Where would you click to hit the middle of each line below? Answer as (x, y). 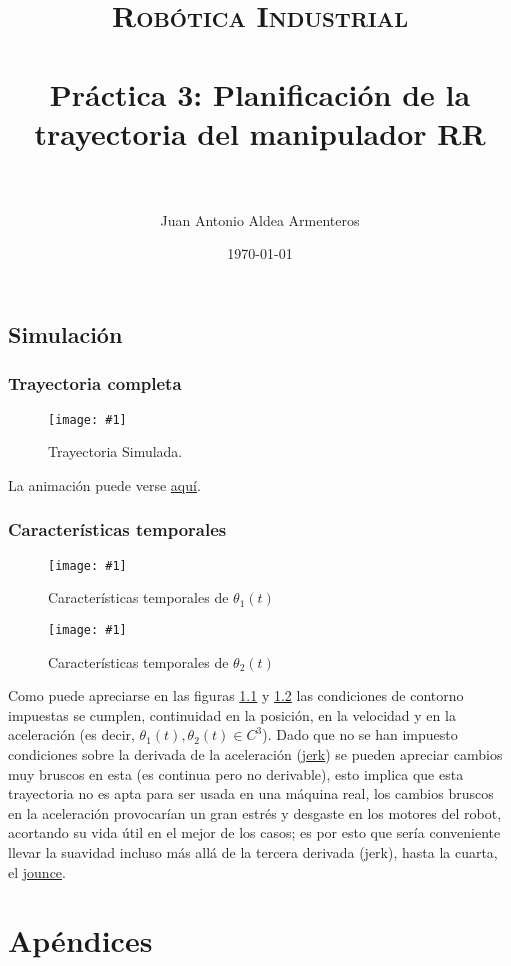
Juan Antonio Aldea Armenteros (260, 219)
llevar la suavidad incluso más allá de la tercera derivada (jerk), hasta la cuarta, (253, 851)
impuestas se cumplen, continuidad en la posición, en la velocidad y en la (232, 714)
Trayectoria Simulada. (115, 451)
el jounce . (37, 871)
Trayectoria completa (95, 383)
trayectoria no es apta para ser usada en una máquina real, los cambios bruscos (251, 793)
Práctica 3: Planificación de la (260, 93)
